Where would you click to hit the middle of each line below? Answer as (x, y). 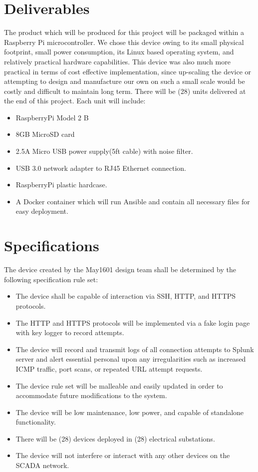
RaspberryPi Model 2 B (52, 117)
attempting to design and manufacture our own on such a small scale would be (125, 81)
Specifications (52, 245)
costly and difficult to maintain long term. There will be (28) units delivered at (125, 91)
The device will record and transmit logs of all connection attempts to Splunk (135, 349)
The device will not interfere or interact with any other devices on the (123, 455)
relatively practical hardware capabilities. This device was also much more (117, 61)
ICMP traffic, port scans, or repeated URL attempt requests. (109, 368)
